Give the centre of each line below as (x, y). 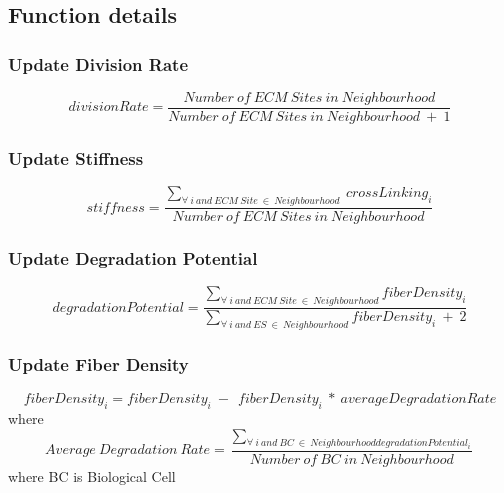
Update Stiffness (76, 157)
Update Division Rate (98, 63)
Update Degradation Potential (133, 258)
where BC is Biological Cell (92, 476)
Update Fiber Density (98, 363)
